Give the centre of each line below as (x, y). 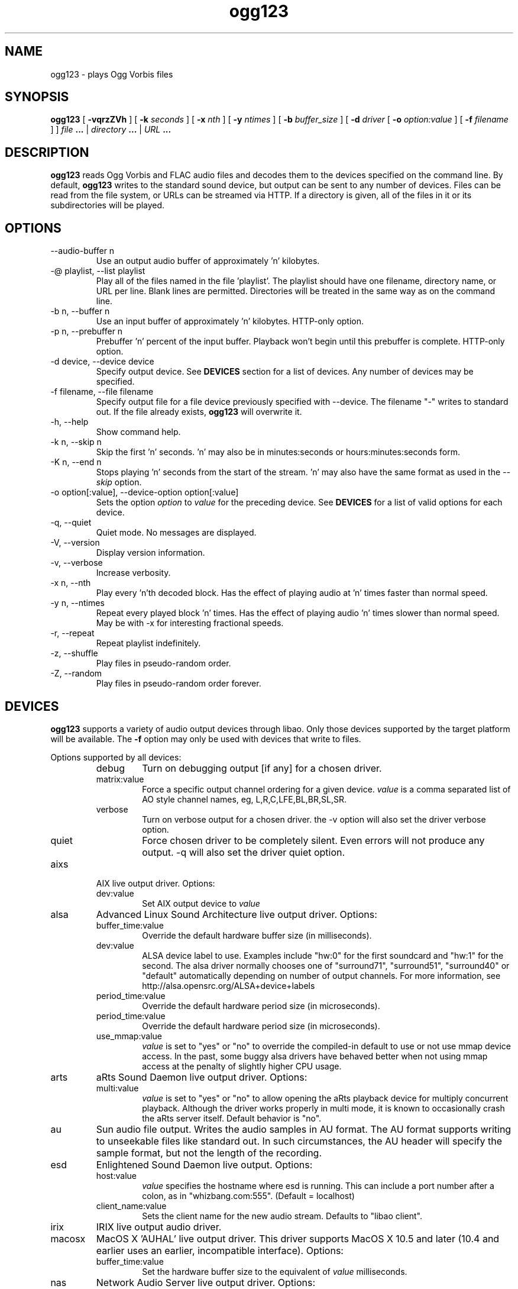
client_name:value (131, 1206)
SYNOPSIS (37, 97)
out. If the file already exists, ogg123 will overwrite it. (199, 412)
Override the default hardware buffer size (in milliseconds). (257, 935)
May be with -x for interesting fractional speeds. (190, 623)
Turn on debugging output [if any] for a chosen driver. (262, 768)
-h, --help (69, 422)
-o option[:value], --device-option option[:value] (145, 492)
